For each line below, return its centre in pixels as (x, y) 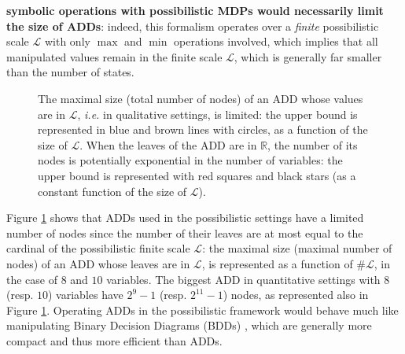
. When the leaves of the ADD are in (168, 144)
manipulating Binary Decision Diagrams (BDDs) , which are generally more (189, 325)
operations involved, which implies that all (276, 41)
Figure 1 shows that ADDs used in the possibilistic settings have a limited (185, 218)
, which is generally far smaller (308, 56)
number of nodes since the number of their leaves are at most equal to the (185, 232)
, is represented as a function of (277, 263)
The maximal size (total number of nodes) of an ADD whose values (201, 98)
